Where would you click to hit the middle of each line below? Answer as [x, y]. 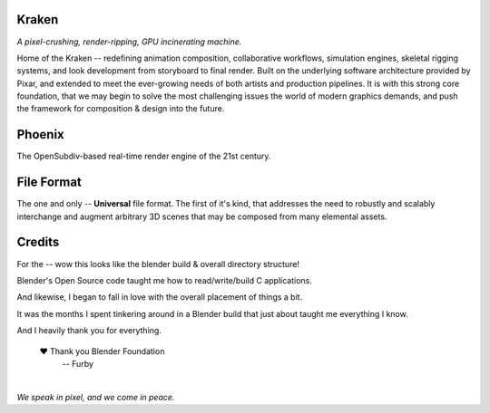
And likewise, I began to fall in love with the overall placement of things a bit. [160, 297]
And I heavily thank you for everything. [89, 331]
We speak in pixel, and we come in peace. [96, 397]
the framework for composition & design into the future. [121, 109]
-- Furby [78, 363]
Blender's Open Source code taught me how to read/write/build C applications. [165, 280]
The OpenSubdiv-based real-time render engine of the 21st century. [144, 156]
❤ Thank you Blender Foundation [102, 351]
